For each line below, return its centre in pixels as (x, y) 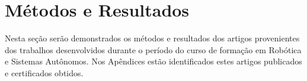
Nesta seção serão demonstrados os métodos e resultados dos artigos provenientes (152, 38)
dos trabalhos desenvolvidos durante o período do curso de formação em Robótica (153, 49)
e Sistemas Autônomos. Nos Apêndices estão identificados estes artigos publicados (153, 61)
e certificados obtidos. (44, 72)
